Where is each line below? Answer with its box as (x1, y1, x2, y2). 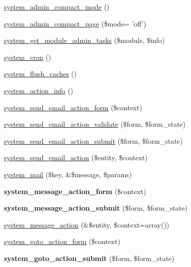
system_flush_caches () (4, 68, 77, 79)
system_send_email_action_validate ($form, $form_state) (4, 119, 186, 129)
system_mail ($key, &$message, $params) (4, 169, 132, 179)
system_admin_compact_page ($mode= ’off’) (4, 18, 147, 28)
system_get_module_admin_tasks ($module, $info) (4, 35, 165, 45)
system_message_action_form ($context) (4, 186, 146, 196)
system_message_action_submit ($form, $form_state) (4, 203, 188, 213)
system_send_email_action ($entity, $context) (4, 152, 148, 163)
